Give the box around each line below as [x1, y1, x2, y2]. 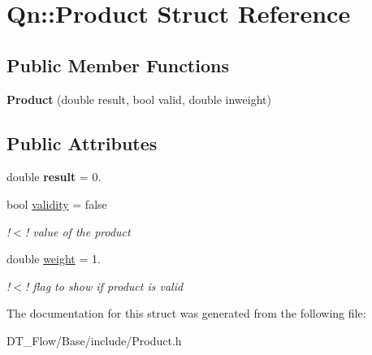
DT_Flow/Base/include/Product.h [6, 331, 182, 349]
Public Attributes [6, 130, 158, 155]
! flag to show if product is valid [24, 277, 184, 294]
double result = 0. [6, 168, 102, 185]
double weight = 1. [6, 250, 101, 267]
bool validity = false [6, 195, 107, 212]
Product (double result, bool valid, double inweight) [6, 90, 271, 107]
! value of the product [24, 223, 131, 240]
